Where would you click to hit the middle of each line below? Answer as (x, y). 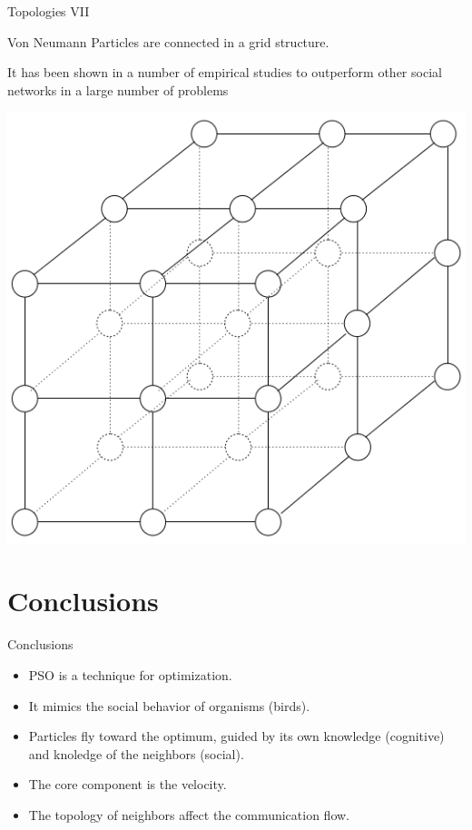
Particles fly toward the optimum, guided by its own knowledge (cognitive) (236, 736)
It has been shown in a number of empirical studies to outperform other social (225, 72)
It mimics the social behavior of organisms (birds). (169, 705)
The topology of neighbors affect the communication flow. (189, 814)
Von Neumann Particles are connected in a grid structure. (168, 41)
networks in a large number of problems (118, 89)
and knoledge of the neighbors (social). (136, 753)
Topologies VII (49, 11)
